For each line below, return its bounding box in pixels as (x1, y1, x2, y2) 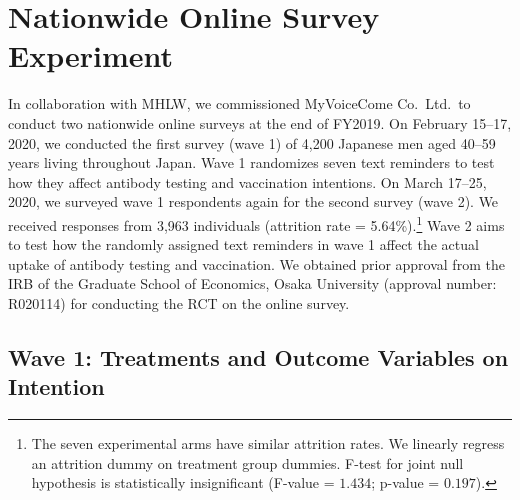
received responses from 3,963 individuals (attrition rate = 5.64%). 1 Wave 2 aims (8, 211, 505, 235)
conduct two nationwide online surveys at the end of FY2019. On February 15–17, (8, 112, 512, 133)
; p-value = (371, 472, 440, 493)
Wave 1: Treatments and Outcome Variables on (8, 341, 509, 372)
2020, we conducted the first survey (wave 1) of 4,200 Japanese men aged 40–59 (8, 132, 496, 153)
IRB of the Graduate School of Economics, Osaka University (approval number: (8, 273, 497, 294)
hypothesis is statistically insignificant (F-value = (31, 472, 335, 493)
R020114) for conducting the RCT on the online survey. (8, 292, 350, 313)
